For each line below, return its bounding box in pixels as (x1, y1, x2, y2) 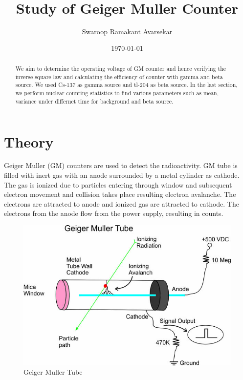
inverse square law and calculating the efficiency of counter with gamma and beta (15, 72, 223, 81)
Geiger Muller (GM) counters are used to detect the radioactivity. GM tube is (4, 160, 238, 170)
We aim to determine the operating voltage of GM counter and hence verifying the (15, 64, 226, 73)
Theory (4, 132, 54, 152)
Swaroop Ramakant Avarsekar (82, 26, 173, 37)
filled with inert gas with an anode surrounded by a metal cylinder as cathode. (4, 169, 240, 180)
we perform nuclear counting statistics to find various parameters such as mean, (15, 89, 219, 97)
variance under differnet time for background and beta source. (15, 97, 174, 105)
